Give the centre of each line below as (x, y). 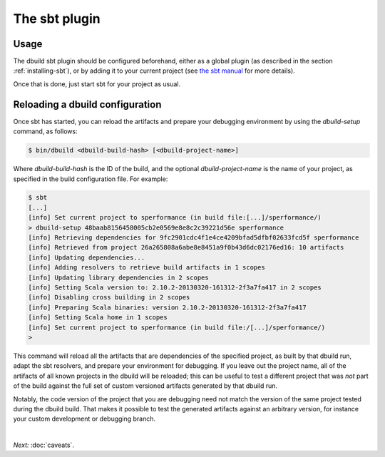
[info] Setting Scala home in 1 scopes (98, 318)
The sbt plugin (57, 19)
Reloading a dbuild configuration (87, 104)
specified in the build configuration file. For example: (91, 179)
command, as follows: (45, 131)
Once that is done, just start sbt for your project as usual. (97, 84)
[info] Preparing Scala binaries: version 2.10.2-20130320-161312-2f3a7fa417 (167, 307)
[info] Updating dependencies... (87, 257)
